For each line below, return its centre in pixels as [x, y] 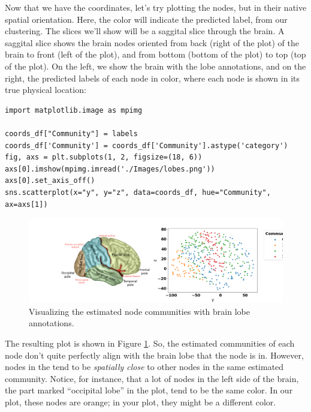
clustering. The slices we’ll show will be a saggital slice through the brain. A [145, 31]
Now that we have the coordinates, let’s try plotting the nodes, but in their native [156, 7]
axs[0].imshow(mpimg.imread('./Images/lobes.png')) [110, 169]
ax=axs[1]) [26, 204]
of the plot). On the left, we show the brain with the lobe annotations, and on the [155, 66]
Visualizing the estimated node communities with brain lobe [139, 311]
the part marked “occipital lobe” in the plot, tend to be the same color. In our [149, 390]
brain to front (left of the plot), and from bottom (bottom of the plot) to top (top [155, 54]
